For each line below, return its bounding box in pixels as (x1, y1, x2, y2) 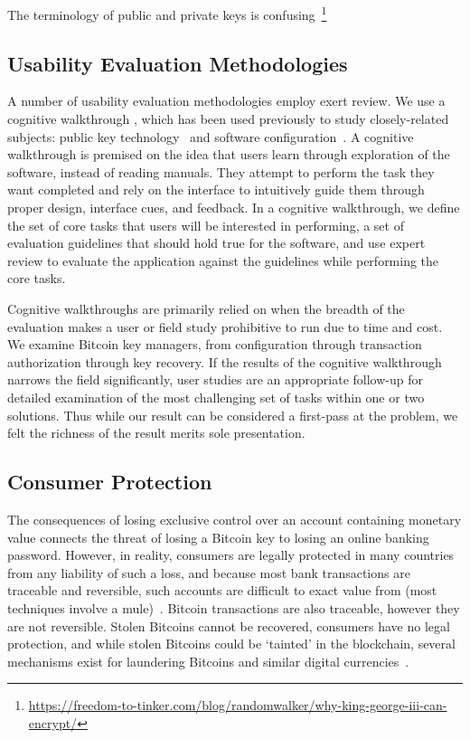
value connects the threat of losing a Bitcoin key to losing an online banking (7, 527, 429, 546)
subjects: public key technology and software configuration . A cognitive (7, 127, 414, 146)
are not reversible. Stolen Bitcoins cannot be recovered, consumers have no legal (7, 616, 450, 635)
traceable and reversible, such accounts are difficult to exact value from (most (7, 581, 437, 600)
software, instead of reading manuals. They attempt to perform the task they (7, 162, 435, 181)
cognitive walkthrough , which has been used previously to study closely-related (7, 109, 449, 128)
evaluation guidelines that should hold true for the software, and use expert (7, 233, 426, 252)
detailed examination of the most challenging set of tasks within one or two (7, 387, 425, 406)
